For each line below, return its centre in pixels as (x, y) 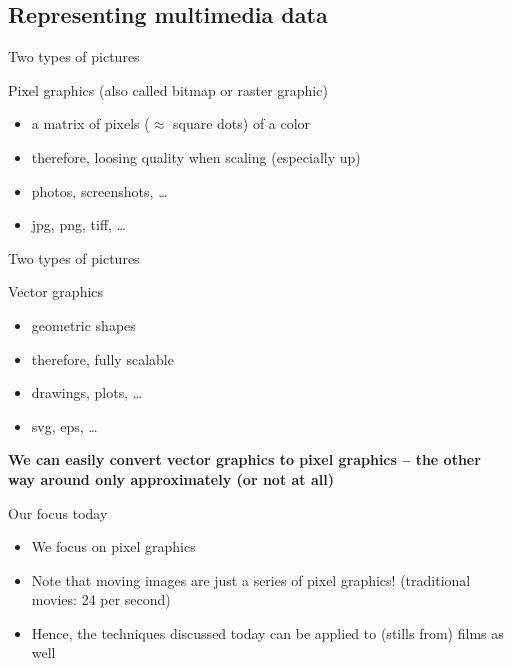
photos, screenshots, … (99, 190)
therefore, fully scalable (102, 358)
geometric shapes (83, 324)
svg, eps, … (64, 425)
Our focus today (58, 512)
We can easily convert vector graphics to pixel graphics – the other (244, 459)
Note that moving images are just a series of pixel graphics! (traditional (251, 579)
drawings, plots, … (87, 392)
